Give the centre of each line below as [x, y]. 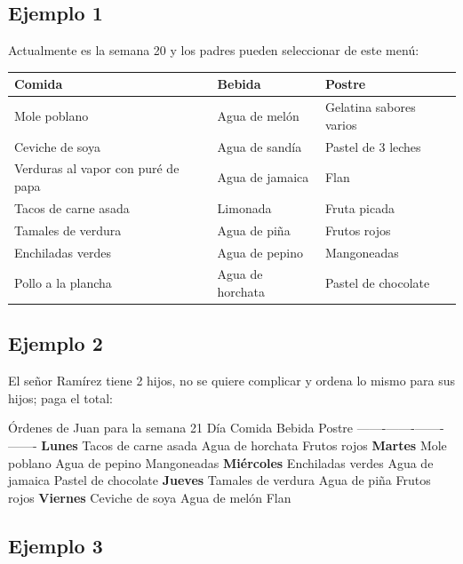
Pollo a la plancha [63, 283]
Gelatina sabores [370, 107]
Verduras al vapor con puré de [97, 168]
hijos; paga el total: [60, 397]
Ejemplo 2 [56, 343]
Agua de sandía [259, 146]
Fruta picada [359, 207]
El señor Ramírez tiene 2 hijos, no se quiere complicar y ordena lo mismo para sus [232, 381]
